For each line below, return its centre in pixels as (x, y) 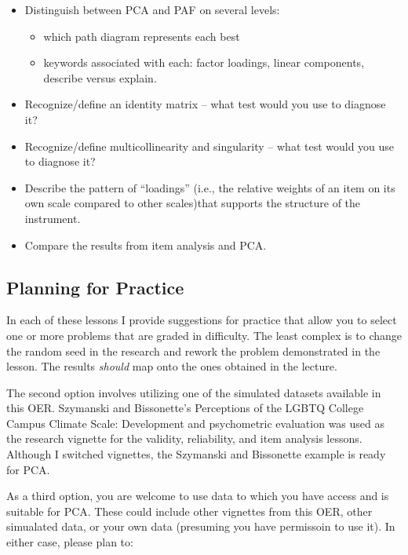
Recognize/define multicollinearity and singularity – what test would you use (209, 146)
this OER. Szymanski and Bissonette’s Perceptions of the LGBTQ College (185, 408)
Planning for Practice (95, 287)
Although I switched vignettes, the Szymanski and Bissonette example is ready (196, 454)
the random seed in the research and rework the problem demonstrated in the (193, 351)
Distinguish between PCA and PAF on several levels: (152, 9)
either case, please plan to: (70, 542)
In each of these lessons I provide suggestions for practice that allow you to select (202, 320)
